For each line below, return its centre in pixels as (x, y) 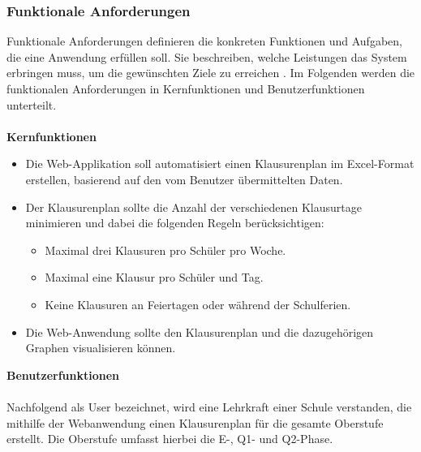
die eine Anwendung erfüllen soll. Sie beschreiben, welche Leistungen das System (207, 56)
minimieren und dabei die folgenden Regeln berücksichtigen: (175, 223)
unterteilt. (32, 104)
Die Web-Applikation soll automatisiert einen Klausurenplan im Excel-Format (220, 164)
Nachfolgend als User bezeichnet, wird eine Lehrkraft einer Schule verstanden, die (209, 406)
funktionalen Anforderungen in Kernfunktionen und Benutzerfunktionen (186, 88)
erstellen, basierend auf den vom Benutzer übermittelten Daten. (184, 179)
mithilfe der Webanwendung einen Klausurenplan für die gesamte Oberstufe (195, 422)
